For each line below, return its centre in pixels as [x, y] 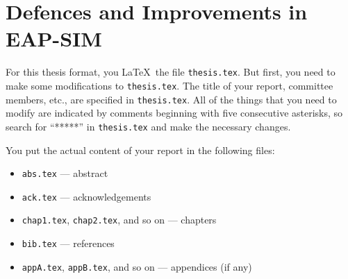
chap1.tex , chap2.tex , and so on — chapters [119, 220]
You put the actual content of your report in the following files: [140, 150]
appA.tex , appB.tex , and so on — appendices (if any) [137, 266]
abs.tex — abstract [65, 173]
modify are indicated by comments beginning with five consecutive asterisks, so [174, 113]
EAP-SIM [54, 39]
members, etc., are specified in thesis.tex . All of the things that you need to [171, 99]
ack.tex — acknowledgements [86, 196]
